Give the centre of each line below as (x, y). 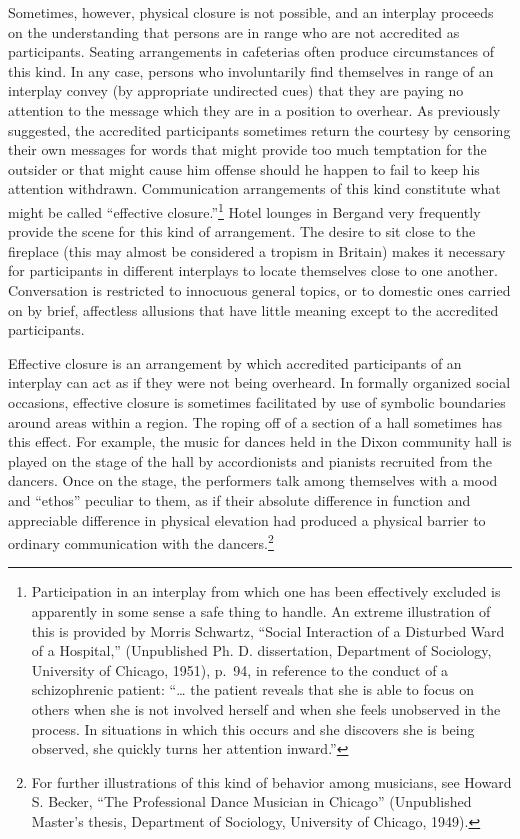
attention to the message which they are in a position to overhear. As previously (254, 109)
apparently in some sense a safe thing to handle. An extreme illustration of (261, 610)
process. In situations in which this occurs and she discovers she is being (253, 728)
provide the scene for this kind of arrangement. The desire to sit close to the (242, 231)
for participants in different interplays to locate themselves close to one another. (253, 270)
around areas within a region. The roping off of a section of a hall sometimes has (255, 421)
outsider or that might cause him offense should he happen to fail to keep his (244, 168)
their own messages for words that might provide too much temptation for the (247, 149)
